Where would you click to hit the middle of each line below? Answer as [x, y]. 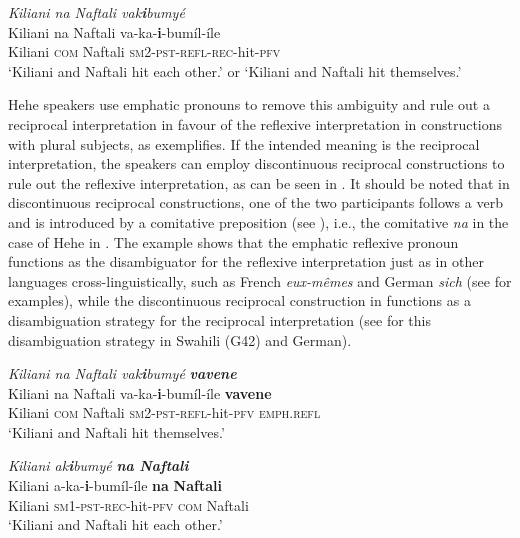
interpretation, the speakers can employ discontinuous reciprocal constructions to [256, 163]
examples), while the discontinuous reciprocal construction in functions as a [239, 300]
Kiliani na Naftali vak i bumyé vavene [122, 373]
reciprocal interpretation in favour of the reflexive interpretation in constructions [255, 123]
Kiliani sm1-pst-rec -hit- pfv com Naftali [128, 504]
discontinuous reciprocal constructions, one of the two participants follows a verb [255, 202]
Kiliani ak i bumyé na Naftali [98, 465]
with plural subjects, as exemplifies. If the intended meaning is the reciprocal [244, 143]
